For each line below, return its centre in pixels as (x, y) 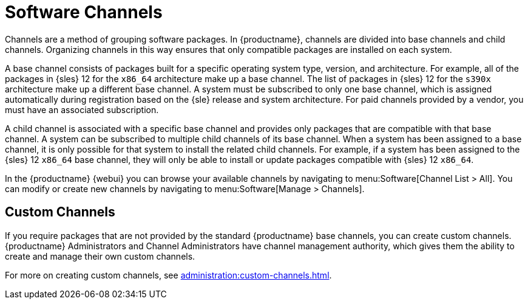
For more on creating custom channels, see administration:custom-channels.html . (168, 275)
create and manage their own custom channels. (100, 256)
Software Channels (84, 12)
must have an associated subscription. (82, 109)
